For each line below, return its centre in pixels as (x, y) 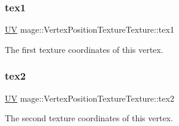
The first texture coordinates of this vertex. (84, 49)
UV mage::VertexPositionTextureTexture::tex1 (89, 29)
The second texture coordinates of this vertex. (89, 118)
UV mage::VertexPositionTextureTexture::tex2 (89, 98)
